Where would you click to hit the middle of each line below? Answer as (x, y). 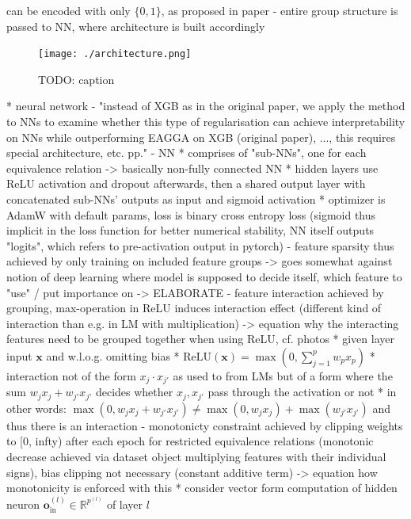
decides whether (134, 392)
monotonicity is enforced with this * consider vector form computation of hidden (202, 488)
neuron (23, 504)
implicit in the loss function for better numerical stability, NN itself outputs (190, 230)
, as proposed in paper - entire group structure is (280, 10)
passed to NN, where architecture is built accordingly (136, 26)
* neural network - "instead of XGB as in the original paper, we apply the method (206, 106)
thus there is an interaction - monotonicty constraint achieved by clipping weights (205, 425)
